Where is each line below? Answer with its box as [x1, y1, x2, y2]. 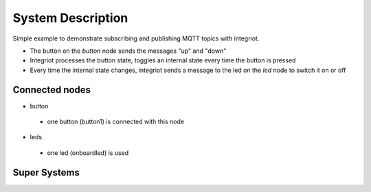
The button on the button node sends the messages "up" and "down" [30, 47, 227, 55]
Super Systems [12, 167, 80, 178]
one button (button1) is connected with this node [47, 117, 185, 126]
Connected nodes [12, 84, 91, 95]
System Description [12, 10, 128, 25]
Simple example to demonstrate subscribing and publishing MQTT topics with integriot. [12, 34, 260, 43]
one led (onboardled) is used [47, 148, 129, 157]
